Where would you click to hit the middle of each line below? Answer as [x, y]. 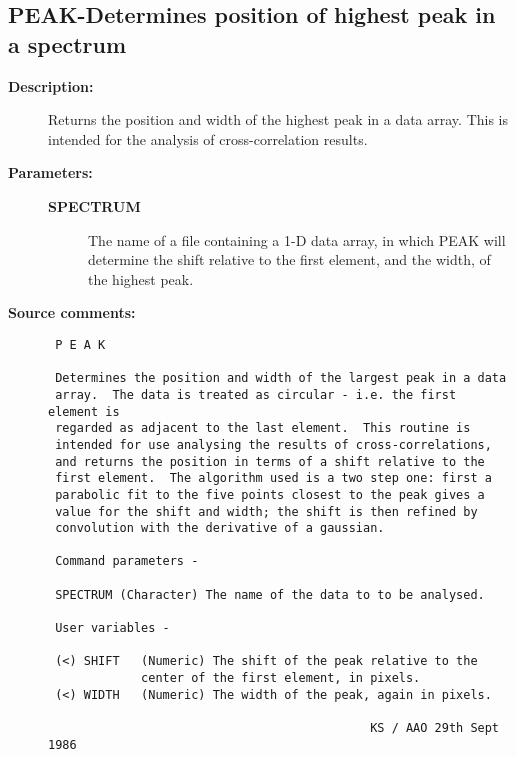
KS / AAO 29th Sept [435, 728]
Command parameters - [127, 561]
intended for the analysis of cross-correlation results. [208, 138]
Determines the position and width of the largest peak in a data [281, 378]
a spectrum [67, 43]
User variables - [112, 628]
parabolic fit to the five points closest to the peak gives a [270, 494]
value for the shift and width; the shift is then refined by [266, 511]
